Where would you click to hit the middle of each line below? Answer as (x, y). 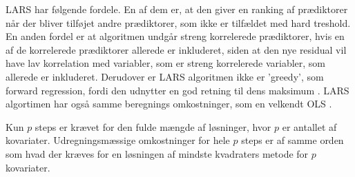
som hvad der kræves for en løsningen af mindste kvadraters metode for (157, 153)
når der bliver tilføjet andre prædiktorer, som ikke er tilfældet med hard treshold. (178, 22)
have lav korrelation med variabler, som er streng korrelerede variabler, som (166, 63)
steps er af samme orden (292, 140)
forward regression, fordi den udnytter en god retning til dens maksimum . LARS (177, 90)
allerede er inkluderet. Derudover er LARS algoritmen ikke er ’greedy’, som (165, 76)
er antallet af (309, 126)
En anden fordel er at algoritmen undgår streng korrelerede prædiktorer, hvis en (175, 36)
